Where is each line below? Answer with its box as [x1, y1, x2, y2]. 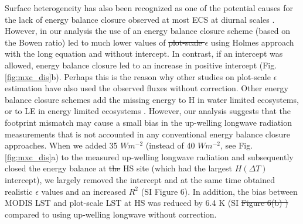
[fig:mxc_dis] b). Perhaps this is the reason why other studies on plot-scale [5, 70, 271, 82]
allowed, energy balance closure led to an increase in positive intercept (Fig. [5, 58, 277, 71]
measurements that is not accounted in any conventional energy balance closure [5, 127, 290, 140]
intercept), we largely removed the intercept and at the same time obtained [5, 173, 275, 185]
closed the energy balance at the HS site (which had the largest [5, 162, 233, 174]
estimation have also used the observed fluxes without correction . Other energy [5, 82, 288, 94]
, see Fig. [220, 139, 253, 151]
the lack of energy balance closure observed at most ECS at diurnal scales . [5, 13, 275, 25]
